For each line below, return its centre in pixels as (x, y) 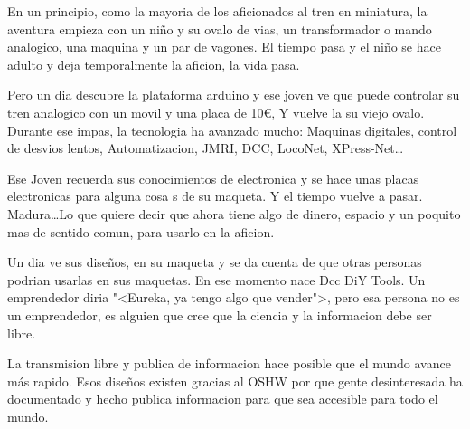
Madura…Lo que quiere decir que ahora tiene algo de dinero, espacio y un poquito (234, 213)
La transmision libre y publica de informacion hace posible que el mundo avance (229, 363)
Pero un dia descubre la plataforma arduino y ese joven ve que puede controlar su (234, 95)
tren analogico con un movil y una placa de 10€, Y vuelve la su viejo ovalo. (216, 112)
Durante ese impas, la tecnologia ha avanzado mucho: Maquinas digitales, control (232, 130)
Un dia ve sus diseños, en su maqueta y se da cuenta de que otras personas (215, 262)
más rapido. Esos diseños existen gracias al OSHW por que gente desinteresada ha (235, 381)
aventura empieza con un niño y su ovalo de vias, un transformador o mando (220, 29)
